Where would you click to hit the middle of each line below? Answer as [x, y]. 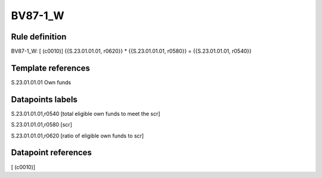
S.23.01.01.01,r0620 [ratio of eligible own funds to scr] [78, 136]
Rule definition [39, 37]
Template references [51, 68]
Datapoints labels [44, 99]
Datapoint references [52, 153]
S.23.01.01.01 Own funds [41, 82]
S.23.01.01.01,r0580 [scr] [42, 125]
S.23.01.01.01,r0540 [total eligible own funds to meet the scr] [86, 113]
